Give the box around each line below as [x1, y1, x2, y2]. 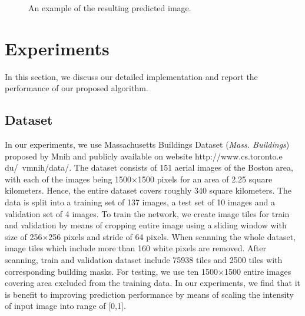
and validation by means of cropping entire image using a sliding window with [5, 219, 287, 231]
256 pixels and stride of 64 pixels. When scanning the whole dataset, [48, 230, 296, 242]
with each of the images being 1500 [5, 172, 132, 185]
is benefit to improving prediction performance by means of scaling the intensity [5, 288, 294, 300]
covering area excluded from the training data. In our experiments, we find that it [5, 277, 300, 289]
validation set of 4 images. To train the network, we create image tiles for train [5, 207, 290, 219]
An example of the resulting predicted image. [28, 2, 191, 14]
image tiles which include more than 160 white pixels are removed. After [5, 242, 266, 254]
